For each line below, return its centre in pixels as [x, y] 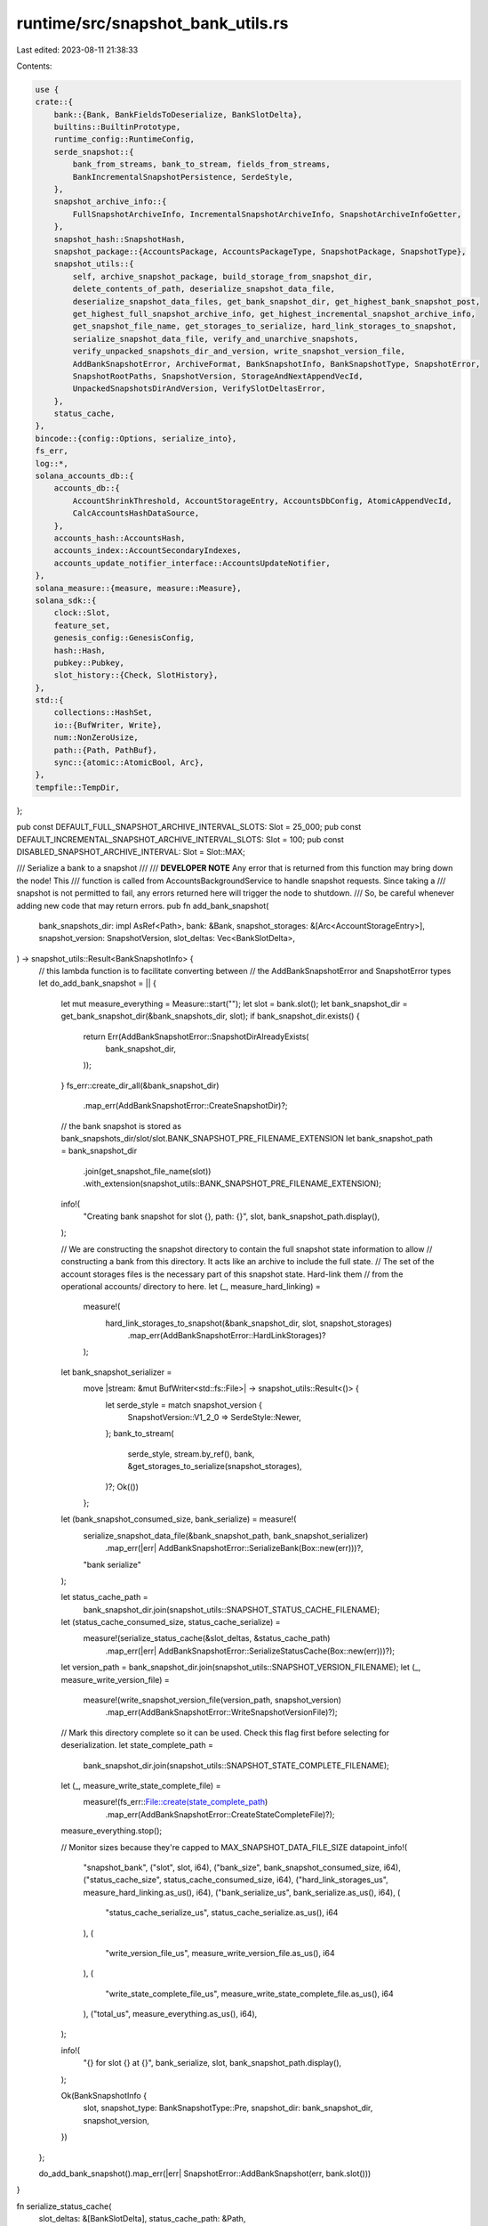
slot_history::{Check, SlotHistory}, [136, 675]
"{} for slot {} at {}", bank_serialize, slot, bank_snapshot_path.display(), [212, 2063]
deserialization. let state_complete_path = [137, 1745]
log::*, [52, 463]
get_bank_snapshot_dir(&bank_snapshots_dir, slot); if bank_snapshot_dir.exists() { [210, 1016]
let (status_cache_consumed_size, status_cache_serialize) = [171, 1622]
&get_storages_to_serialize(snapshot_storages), [215, 1466]
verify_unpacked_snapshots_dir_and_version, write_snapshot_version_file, [239, 351]
